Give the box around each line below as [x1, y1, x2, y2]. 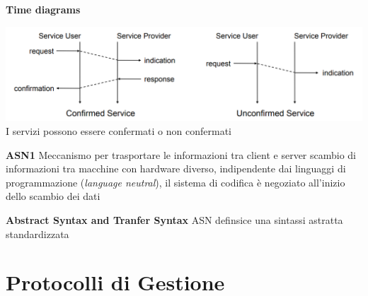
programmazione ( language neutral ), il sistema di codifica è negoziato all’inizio [6, 174, 345, 189]
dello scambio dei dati [6, 189, 100, 203]
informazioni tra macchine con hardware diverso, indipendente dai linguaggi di [6, 161, 346, 176]
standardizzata [6, 226, 69, 241]
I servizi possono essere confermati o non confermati [6, 124, 232, 138]
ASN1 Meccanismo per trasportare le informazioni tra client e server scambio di [6, 147, 357, 162]
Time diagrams [6, 2, 81, 16]
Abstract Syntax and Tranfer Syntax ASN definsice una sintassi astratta [6, 213, 343, 227]
